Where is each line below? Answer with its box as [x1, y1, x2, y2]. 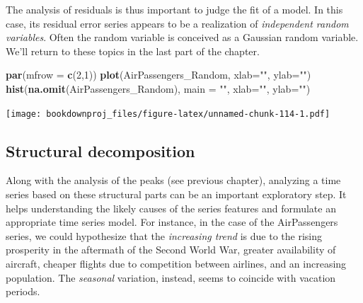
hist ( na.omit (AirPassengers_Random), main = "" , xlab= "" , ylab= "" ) [6, 81, 311, 96]
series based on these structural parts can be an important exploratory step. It [6, 187, 347, 202]
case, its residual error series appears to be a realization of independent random [6, 16, 349, 30]
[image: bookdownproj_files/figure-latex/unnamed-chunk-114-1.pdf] [6, 108, 330, 119]
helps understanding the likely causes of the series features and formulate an [6, 200, 336, 215]
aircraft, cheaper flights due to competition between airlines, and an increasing [6, 256, 347, 270]
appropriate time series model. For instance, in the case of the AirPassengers [6, 215, 338, 229]
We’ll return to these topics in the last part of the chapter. [6, 43, 260, 58]
